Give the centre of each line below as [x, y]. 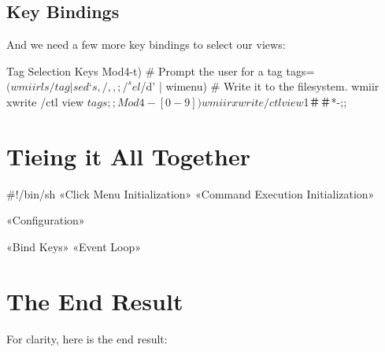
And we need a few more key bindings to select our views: [146, 44]
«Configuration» [46, 220]
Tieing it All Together [128, 156]
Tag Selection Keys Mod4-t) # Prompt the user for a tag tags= [161, 70]
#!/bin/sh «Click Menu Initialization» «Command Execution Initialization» [191, 193]
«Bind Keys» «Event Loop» [74, 246]
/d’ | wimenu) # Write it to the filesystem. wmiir [260, 86]
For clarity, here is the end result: [87, 338]
